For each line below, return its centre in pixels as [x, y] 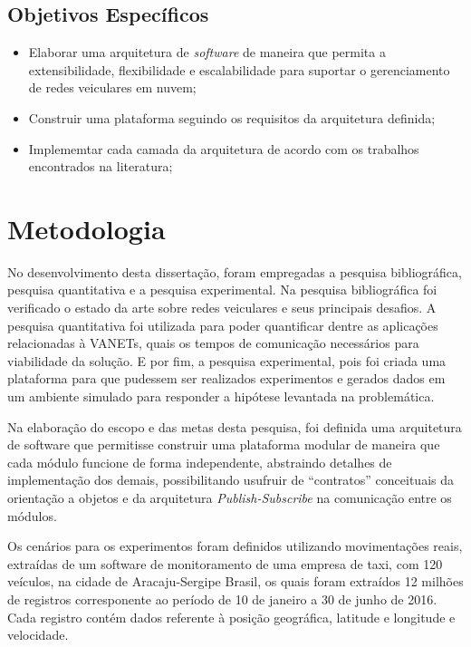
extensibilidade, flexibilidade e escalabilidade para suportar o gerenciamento [239, 69]
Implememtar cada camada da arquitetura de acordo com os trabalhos [224, 148]
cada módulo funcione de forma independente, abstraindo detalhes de [200, 462]
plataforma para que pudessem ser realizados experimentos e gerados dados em [226, 378]
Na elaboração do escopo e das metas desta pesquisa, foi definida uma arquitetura [235, 426]
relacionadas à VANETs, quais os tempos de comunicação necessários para [213, 343]
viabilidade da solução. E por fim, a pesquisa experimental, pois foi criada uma [227, 360]
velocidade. [38, 635]
